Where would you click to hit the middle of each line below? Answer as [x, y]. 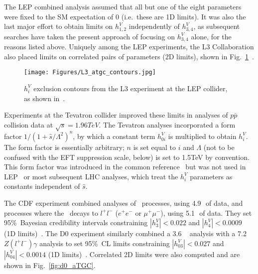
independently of [154, 26]
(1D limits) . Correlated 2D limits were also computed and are [144, 254]
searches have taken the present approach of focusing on [90, 36]
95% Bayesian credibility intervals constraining [76, 222]
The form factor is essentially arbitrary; [64, 147]
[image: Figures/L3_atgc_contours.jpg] [90, 72]
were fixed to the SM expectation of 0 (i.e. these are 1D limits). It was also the [125, 16]
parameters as [211, 176]
